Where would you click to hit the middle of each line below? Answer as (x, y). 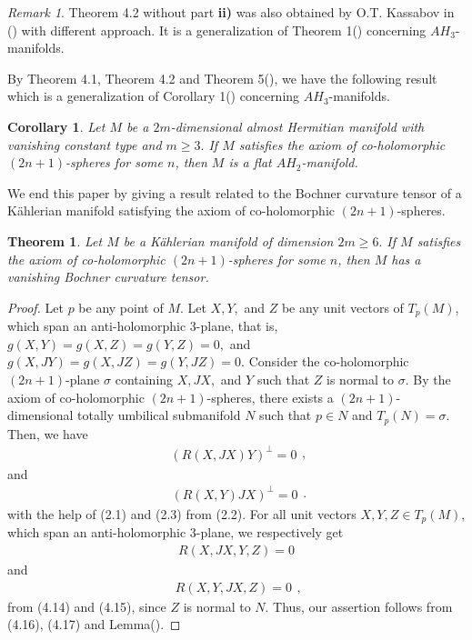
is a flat (250, 162)
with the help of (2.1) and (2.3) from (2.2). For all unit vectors (182, 513)
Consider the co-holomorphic (329, 361)
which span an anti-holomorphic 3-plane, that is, (143, 326)
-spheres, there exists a (270, 397)
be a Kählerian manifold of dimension (228, 240)
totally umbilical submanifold (159, 415)
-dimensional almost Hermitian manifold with (297, 126)
